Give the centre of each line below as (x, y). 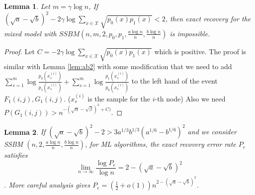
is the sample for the (119, 98)
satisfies (16, 155)
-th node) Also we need (190, 98)
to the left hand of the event (174, 81)
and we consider (212, 132)
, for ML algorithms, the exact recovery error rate (161, 144)
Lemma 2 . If (25, 132)
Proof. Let (19, 51)
